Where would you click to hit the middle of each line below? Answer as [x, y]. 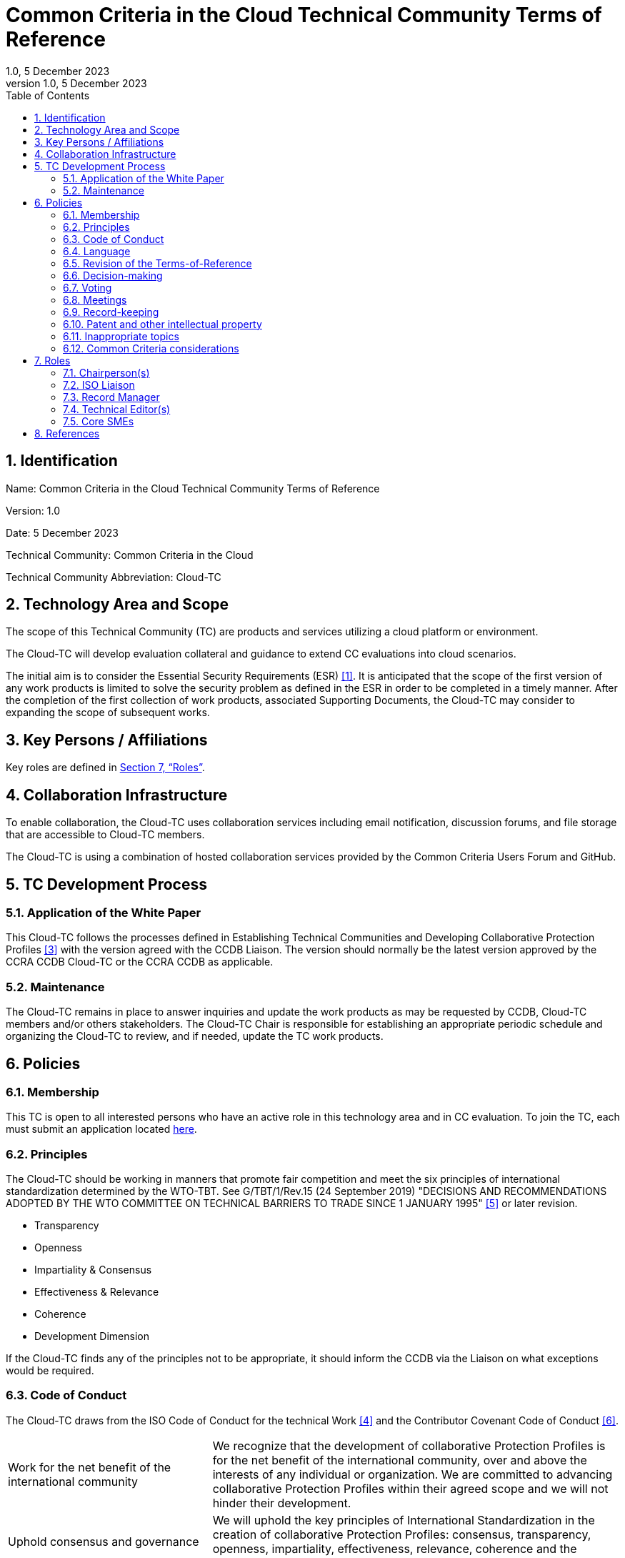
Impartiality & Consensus [93, 1270]
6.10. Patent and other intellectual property [162, 324]
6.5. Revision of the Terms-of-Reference [157, 263]
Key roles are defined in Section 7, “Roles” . [105, 768]
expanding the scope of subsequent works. [108, 713]
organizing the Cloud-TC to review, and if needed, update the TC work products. [195, 1036]
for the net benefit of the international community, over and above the [400, 1460]
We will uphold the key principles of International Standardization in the [404, 1520]
